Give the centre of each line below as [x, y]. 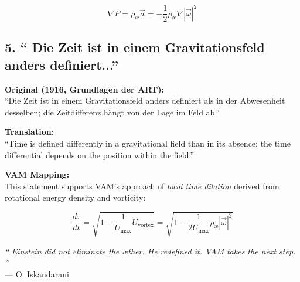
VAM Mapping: [37, 174]
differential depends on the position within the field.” [100, 154]
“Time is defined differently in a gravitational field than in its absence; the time [148, 143]
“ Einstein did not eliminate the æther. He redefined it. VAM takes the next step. [150, 251]
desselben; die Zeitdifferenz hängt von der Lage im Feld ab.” [112, 112]
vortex [146, 225]
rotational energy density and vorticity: [75, 197]
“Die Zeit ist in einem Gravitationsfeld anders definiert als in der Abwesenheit [145, 101]
